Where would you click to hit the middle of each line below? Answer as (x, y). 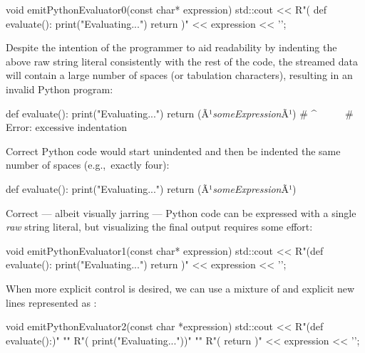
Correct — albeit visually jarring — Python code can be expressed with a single (181, 212)
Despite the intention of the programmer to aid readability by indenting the (171, 47)
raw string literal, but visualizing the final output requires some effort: (159, 227)
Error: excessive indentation (67, 127)
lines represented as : (51, 302)
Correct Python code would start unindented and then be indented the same (173, 151)
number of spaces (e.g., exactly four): (88, 165)
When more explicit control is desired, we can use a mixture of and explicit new (180, 288)
